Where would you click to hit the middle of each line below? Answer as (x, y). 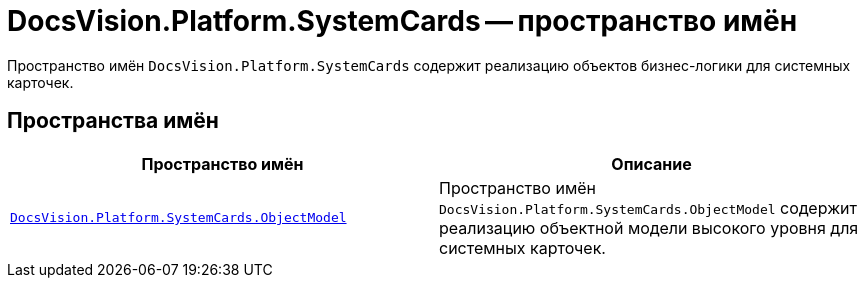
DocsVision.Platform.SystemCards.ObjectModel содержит (648, 207)
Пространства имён (113, 121)
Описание (651, 163)
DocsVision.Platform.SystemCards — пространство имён (402, 21)
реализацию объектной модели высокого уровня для (649, 227)
